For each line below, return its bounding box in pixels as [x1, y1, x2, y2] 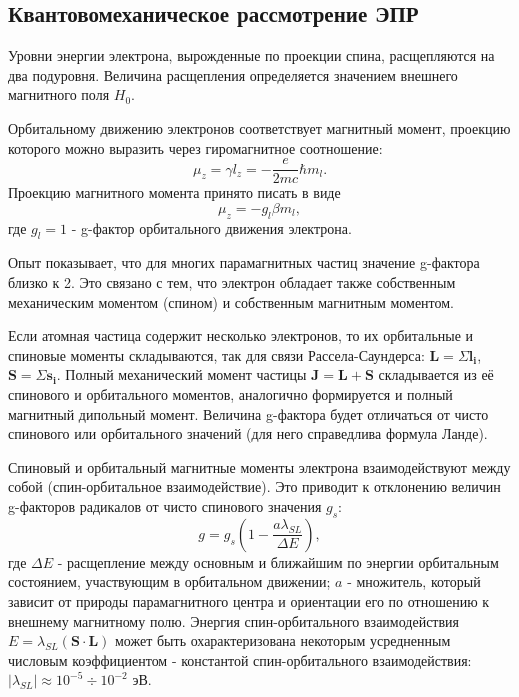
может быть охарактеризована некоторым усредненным [114, 630, 451, 651]
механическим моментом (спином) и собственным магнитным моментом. [8, 291, 455, 312]
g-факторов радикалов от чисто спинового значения [8, 495, 322, 516]
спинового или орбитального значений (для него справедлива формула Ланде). [8, 423, 488, 444]
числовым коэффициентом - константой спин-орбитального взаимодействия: [8, 649, 472, 670]
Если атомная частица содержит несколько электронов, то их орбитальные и [8, 325, 474, 346]
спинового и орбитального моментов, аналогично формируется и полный [8, 383, 453, 404]
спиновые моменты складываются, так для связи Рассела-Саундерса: [8, 344, 425, 365]
